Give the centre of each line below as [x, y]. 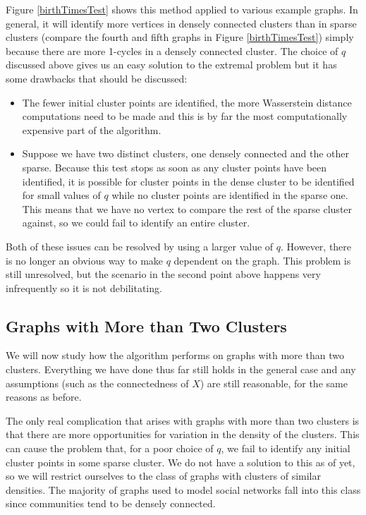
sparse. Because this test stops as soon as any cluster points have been [175, 167]
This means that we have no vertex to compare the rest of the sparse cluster [187, 208]
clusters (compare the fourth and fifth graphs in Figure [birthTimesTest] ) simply [180, 37]
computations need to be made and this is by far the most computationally [185, 116]
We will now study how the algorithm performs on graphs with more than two [175, 355]
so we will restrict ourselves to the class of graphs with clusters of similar [163, 476]
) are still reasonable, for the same [274, 383]
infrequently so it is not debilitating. [84, 287]
